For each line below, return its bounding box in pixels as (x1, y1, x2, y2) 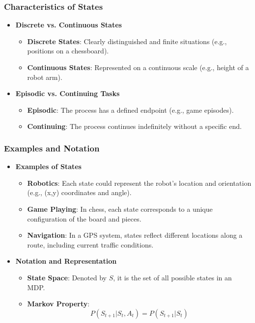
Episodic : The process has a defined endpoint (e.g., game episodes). (27, 104, 234, 115)
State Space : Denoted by (27, 272, 107, 282)
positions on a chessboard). (27, 46, 109, 56)
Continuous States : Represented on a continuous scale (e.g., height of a (27, 62, 249, 72)
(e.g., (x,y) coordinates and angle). (27, 187, 132, 198)
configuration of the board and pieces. (27, 213, 142, 224)
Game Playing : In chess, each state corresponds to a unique (27, 203, 213, 214)
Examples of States (15, 161, 82, 172)
